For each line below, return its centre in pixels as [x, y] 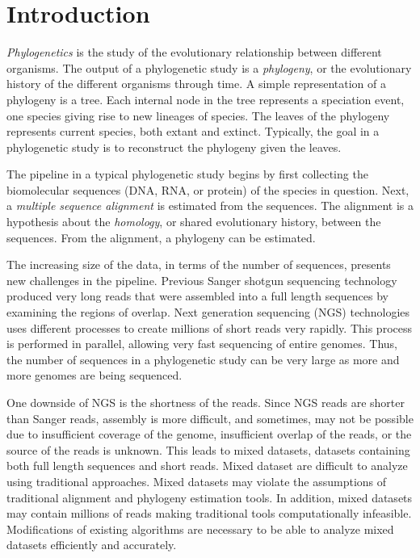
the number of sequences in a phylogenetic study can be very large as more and [203, 359]
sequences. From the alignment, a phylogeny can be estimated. [161, 237]
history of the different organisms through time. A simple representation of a [197, 84]
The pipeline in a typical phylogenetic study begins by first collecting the [187, 174]
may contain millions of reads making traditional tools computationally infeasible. [209, 513]
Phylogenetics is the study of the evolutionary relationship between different [194, 52]
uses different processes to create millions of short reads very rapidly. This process [209, 327]
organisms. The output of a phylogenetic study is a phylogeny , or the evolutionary [209, 67]
